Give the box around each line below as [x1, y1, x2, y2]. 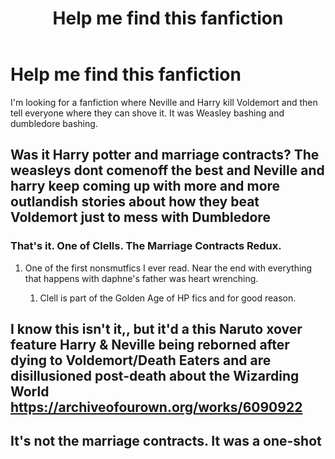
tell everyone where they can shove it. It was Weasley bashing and [10, 107, 285, 119]
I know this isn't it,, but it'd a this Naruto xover [10, 321, 303, 338]
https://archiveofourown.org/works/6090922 [10, 399, 303, 416]
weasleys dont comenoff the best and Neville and [10, 162, 325, 179]
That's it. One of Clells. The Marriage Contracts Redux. [10, 239, 282, 253]
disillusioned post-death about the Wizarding [10, 368, 300, 385]
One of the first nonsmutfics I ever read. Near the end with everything [24, 262, 313, 274]
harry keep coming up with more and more [10, 178, 281, 195]
